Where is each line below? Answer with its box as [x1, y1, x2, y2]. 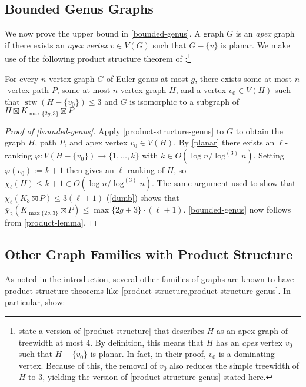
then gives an [66, 164, 114, 176]
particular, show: [5, 296, 65, 308]
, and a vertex [175, 84, 226, 96]
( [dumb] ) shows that [106, 191, 179, 203]
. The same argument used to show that [152, 176, 296, 188]
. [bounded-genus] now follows [183, 203, 291, 216]
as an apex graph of [216, 325, 288, 337]
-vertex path [5, 84, 49, 96]
